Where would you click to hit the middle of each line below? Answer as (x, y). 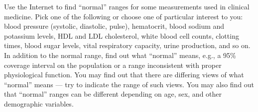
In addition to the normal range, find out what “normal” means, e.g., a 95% (120, 55)
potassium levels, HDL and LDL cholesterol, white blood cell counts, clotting (122, 35)
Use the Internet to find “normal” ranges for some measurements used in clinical (127, 6)
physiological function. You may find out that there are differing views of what (124, 75)
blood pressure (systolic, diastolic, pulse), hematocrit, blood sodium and (114, 26)
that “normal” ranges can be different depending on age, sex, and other (113, 94)
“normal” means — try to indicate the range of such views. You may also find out (129, 84)
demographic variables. (39, 103)
